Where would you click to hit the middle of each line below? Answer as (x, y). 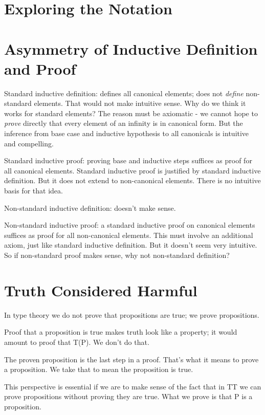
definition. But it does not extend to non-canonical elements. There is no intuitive (132, 180)
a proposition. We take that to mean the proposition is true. (99, 369)
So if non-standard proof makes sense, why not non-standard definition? (117, 255)
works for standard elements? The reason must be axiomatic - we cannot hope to (131, 113)
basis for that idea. (34, 191)
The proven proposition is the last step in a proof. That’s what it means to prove (131, 359)
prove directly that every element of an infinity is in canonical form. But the (124, 123)
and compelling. (29, 143)
